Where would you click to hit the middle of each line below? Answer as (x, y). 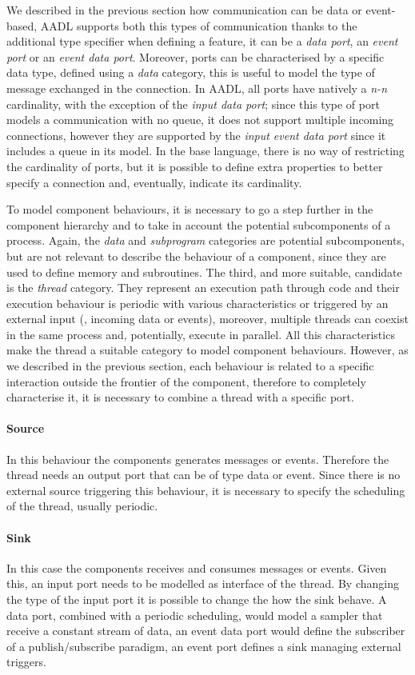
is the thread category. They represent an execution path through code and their (203, 288)
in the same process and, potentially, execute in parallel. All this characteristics (201, 334)
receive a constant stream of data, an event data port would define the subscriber (206, 631)
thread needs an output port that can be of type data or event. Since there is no (204, 475)
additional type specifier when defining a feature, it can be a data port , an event (202, 41)
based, (22, 25)
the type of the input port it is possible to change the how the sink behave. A (197, 599)
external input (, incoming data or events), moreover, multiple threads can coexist (207, 319)
